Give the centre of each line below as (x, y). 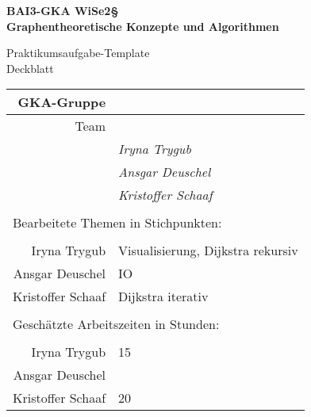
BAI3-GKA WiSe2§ (63, 10)
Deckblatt (30, 68)
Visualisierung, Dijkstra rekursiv (208, 251)
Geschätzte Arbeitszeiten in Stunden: (116, 324)
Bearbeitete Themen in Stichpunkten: (117, 223)
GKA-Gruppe (62, 102)
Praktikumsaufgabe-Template (78, 53)
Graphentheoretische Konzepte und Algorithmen (143, 26)
